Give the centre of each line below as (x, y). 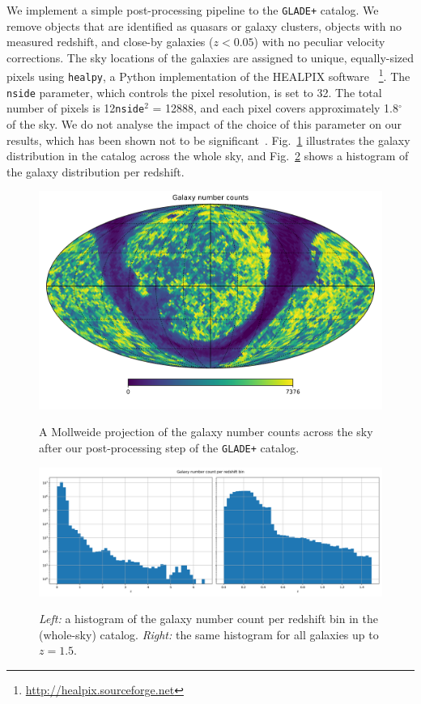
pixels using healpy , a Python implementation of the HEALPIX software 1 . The (208, 75)
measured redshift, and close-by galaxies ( (110, 42)
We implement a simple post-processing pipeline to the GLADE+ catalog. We (193, 10)
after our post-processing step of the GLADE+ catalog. (169, 448)
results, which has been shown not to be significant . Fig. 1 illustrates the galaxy (208, 140)
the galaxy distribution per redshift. (96, 171)
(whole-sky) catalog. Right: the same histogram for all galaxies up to (209, 634)
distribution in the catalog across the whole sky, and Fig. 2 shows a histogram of (208, 156)
